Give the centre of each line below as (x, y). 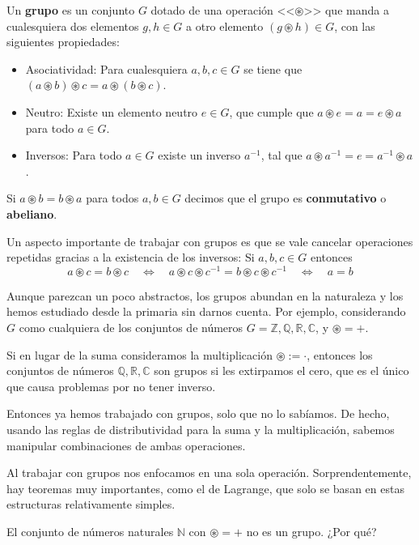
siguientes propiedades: (63, 42)
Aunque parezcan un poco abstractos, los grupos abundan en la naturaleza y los (205, 295)
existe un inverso (199, 155)
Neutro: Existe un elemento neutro (112, 111)
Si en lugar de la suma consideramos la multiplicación (140, 354)
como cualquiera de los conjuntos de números (131, 327)
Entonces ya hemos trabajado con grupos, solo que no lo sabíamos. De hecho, (198, 413)
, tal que (281, 155)
